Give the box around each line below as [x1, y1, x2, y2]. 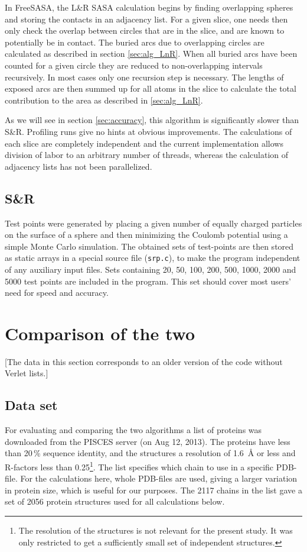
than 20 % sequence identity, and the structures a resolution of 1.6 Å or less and [5, 447, 296, 459]
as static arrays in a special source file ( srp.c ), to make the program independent [5, 251, 301, 264]
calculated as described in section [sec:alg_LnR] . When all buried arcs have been [5, 47, 298, 60]
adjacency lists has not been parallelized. [5, 160, 152, 172]
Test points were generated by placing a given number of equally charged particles [5, 217, 302, 229]
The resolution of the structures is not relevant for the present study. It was [18, 524, 293, 537]
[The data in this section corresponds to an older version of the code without [5, 355, 283, 367]
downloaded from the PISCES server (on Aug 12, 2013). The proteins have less [5, 435, 290, 447]
